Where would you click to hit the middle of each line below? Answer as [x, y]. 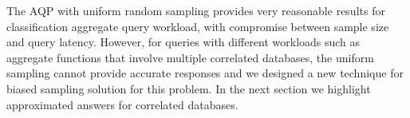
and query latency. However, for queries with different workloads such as [183, 42]
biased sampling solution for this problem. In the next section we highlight [189, 88]
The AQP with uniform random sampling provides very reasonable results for [196, 10]
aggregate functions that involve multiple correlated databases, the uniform [190, 57]
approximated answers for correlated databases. [122, 104]
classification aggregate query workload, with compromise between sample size [198, 26]
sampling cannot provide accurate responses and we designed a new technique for [205, 73]
